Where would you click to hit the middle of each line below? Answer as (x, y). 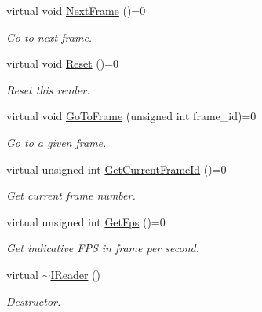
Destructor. (34, 301)
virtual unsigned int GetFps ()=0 (86, 221)
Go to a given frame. (56, 142)
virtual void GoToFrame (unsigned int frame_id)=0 (131, 116)
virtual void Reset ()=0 (63, 63)
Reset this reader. (48, 89)
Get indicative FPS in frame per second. (103, 248)
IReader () (76, 274)
